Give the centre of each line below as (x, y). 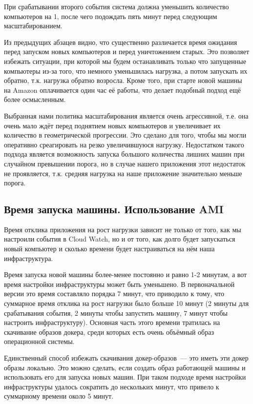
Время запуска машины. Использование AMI (114, 209)
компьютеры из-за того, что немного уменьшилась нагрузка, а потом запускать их (126, 71)
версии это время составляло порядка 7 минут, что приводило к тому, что (114, 293)
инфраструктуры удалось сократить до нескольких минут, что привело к (112, 386)
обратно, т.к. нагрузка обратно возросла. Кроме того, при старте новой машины (123, 80)
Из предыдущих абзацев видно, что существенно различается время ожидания (121, 42)
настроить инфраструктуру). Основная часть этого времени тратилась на (112, 322)
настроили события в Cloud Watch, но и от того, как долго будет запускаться (120, 239)
